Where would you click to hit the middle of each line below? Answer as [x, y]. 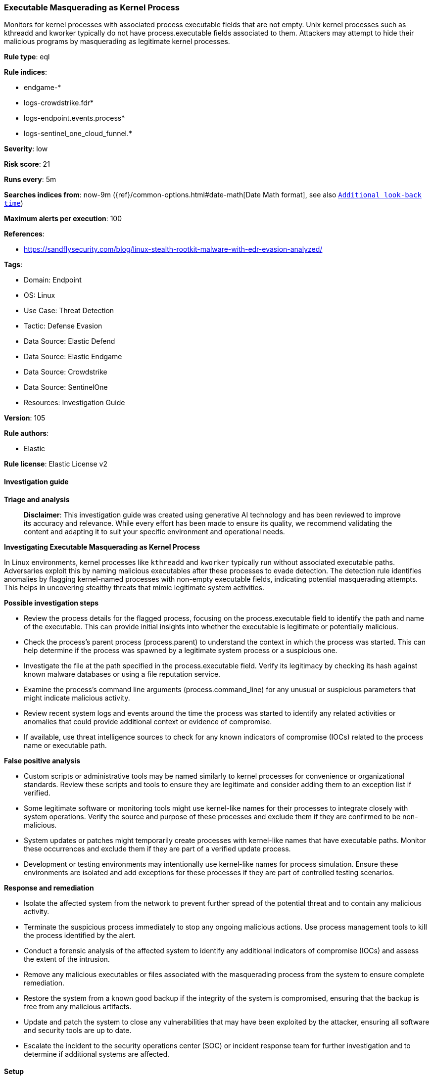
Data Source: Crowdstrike [66, 372]
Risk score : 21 [27, 164]
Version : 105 [25, 418]
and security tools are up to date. [78, 1030]
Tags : [13, 265]
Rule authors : [26, 433]
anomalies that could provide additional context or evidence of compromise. [148, 721]
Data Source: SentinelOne [66, 387]
